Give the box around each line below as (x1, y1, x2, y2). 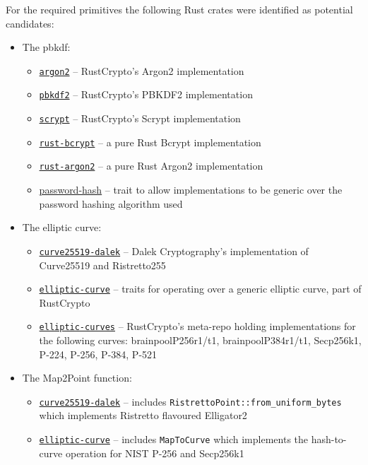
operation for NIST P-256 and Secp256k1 (65, 445, 244, 460)
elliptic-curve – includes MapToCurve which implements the (39, 432, 309, 447)
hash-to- (311, 432, 347, 447)
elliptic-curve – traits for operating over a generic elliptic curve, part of (39, 281, 362, 296)
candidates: (6, 16, 54, 30)
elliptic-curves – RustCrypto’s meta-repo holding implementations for (39, 319, 356, 334)
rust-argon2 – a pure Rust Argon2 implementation (39, 158, 263, 173)
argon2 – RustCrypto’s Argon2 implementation (39, 63, 244, 78)
